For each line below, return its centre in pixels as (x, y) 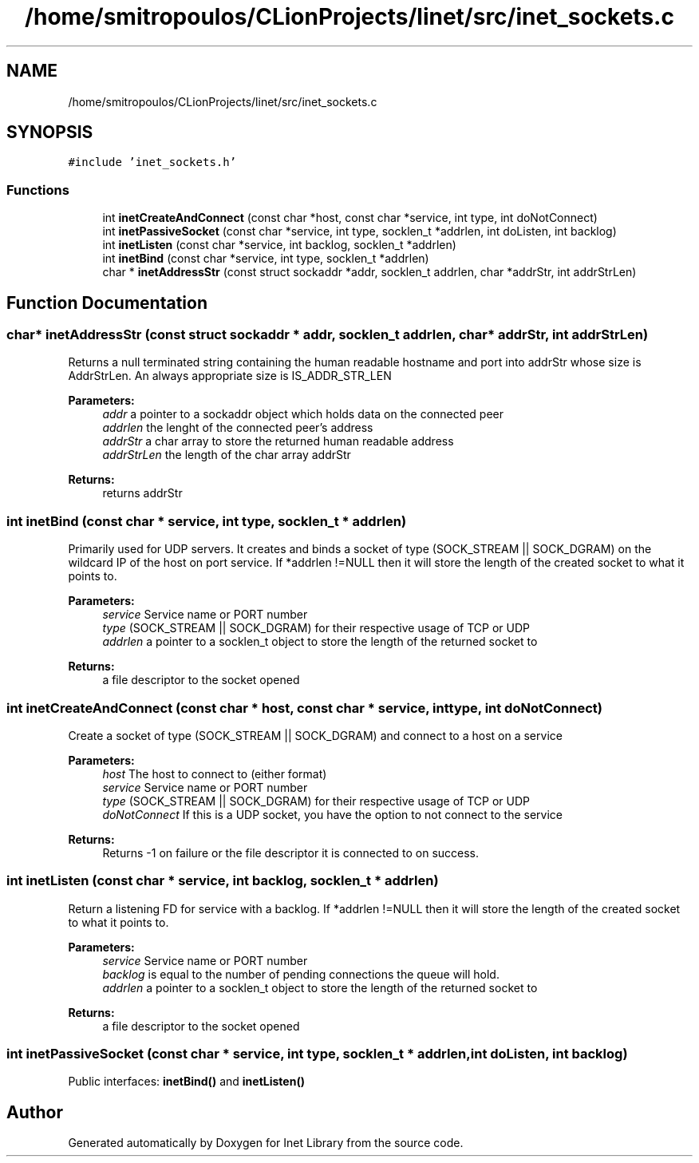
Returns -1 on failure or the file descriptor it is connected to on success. (291, 852)
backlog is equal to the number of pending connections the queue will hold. (301, 974)
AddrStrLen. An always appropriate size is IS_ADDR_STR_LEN (230, 376)
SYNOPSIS (50, 133)
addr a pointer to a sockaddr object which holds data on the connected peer (303, 414)
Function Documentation (107, 303)
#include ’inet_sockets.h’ (152, 162)
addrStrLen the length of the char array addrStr (227, 455)
